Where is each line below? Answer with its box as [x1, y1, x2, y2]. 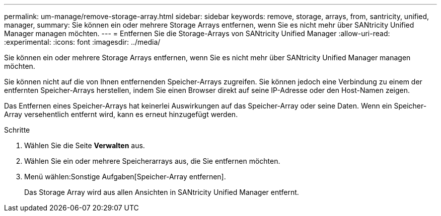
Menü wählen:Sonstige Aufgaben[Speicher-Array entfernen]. [24, 172, 226, 181]
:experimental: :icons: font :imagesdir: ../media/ [4, 38, 161, 46]
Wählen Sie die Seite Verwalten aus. [24, 141, 145, 150]
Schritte [4, 126, 30, 134]
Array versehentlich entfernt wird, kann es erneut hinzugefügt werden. [4, 110, 238, 119]
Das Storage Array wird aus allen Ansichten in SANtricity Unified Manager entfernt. [24, 188, 299, 196]
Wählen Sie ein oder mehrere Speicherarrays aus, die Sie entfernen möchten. [24, 157, 280, 165]
